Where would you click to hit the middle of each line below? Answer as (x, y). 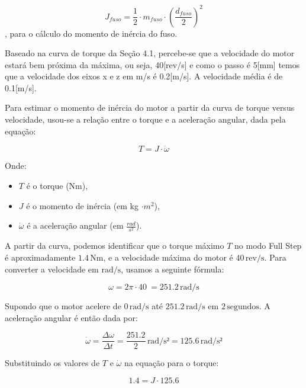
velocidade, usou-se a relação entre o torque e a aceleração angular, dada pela (145, 119)
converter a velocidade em (52, 269)
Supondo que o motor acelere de (63, 306)
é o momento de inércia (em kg (83, 205)
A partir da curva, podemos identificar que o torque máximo (115, 246)
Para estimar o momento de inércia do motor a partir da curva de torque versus (150, 108)
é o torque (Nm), (57, 186)
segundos (243, 307)
